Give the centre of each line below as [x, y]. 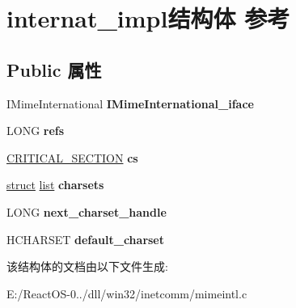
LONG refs [36, 131]
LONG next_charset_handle [87, 211]
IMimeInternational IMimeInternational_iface [130, 103]
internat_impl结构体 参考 [148, 18]
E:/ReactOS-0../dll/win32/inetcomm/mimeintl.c [127, 293]
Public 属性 [54, 69]
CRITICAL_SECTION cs [72, 157]
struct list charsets [55, 185]
